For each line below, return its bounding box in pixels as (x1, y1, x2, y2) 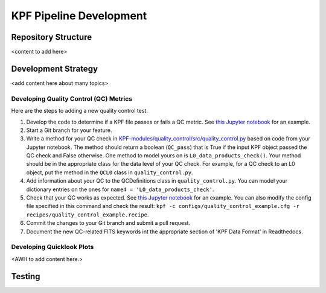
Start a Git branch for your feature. (26, 127, 112, 134)
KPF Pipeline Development (11, 9, 147, 22)
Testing (11, 271, 40, 282)
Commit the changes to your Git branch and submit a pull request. (26, 219, 190, 227)
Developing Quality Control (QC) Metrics (11, 94, 133, 102)
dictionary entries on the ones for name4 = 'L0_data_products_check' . (26, 186, 214, 193)
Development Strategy (11, 63, 98, 74)
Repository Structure (11, 32, 92, 42)
